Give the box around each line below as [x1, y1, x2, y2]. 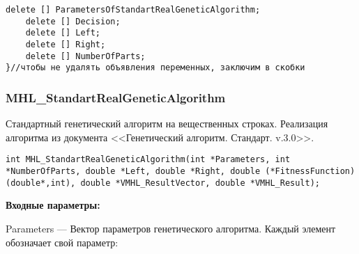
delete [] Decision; [25, 16, 121, 26]
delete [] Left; [25, 28, 101, 38]
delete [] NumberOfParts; [25, 51, 146, 61]
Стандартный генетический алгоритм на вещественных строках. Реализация [6, 116, 328, 131]
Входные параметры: [6, 198, 100, 212]
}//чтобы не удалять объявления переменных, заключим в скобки [6, 63, 305, 73]
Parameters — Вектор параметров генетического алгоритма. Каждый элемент [6, 221, 336, 235]
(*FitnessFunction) [265, 166, 356, 176]
